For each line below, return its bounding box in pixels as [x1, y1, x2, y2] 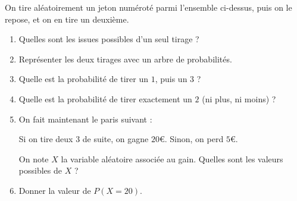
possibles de [18, 164, 62, 177]
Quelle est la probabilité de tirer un [18, 73, 149, 85]
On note [18, 152, 49, 165]
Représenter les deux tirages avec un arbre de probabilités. [18, 52, 232, 65]
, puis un [155, 73, 187, 85]
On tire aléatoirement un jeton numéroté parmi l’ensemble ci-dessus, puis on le [5, 1, 292, 13]
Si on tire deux [18, 133, 73, 145]
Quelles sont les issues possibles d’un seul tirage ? [18, 33, 199, 45]
